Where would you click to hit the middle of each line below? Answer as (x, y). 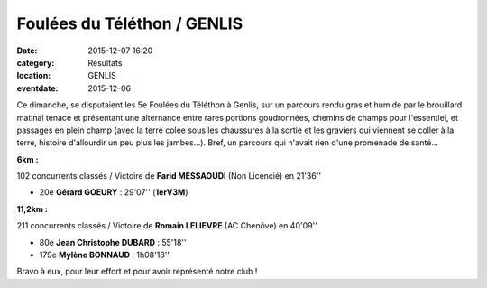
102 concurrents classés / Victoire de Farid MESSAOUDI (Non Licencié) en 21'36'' (169, 176)
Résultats (105, 62)
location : (34, 76)
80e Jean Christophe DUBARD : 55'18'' (113, 242)
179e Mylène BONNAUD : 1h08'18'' (105, 255)
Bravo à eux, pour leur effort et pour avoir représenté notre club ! (137, 272)
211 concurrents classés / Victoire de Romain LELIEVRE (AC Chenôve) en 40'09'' (167, 226)
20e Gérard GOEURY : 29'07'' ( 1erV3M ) (114, 192)
